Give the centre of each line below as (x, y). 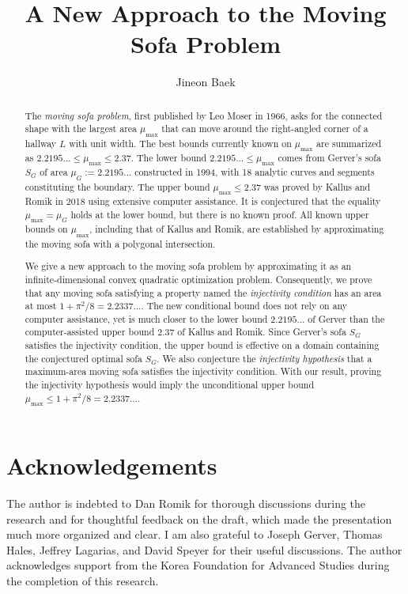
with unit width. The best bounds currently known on (180, 143)
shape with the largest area (81, 129)
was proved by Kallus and (317, 186)
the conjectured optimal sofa (83, 358)
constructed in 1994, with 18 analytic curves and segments (255, 172)
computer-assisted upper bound (90, 332)
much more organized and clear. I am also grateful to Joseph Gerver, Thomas (195, 534)
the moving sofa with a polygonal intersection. (120, 243)
